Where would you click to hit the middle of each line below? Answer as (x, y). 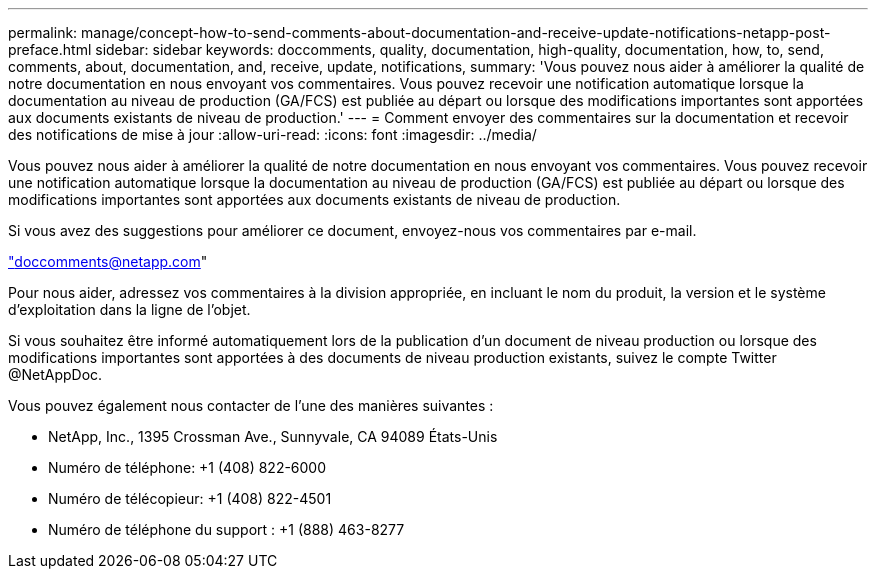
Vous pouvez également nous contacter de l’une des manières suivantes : (251, 405)
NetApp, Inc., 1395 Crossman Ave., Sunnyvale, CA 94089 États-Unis (273, 436)
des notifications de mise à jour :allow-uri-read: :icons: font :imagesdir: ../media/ (272, 134)
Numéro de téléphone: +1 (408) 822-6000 (187, 467)
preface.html (50, 49)
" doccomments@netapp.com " (108, 261)
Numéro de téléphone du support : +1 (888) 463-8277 (226, 529)
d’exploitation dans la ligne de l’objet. (129, 309)
